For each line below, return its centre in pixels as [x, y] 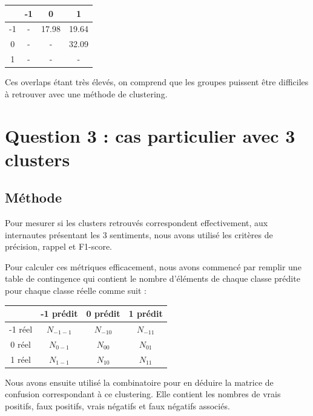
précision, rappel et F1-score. [59, 246]
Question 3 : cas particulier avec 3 [150, 135]
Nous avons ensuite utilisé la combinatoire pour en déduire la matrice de [139, 382]
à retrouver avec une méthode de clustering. [86, 93]
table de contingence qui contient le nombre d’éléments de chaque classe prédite [153, 278]
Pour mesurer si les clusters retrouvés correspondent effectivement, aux [137, 223]
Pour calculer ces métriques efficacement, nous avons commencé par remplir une [153, 266]
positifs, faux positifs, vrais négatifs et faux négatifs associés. [117, 405]
